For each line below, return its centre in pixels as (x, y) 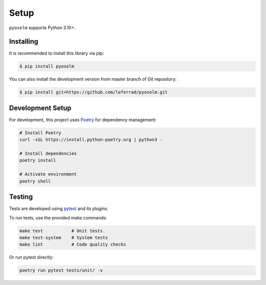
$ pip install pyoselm (47, 66)
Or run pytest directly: (31, 257)
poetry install (38, 160)
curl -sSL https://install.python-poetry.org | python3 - (91, 140)
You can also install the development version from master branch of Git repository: (93, 79)
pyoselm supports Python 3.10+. (42, 28)
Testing (21, 197)
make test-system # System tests (64, 237)
